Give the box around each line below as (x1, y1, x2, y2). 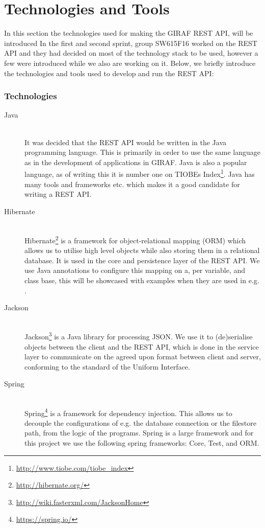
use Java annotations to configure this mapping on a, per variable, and (24, 265, 246, 276)
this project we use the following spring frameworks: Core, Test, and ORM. (24, 437, 259, 448)
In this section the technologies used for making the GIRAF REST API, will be (4, 28, 253, 38)
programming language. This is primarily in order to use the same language (24, 147, 260, 157)
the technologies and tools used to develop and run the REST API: (4, 67, 214, 78)
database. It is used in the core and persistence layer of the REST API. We (24, 255, 260, 265)
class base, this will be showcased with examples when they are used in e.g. (24, 274, 259, 285)
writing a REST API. (24, 189, 92, 199)
